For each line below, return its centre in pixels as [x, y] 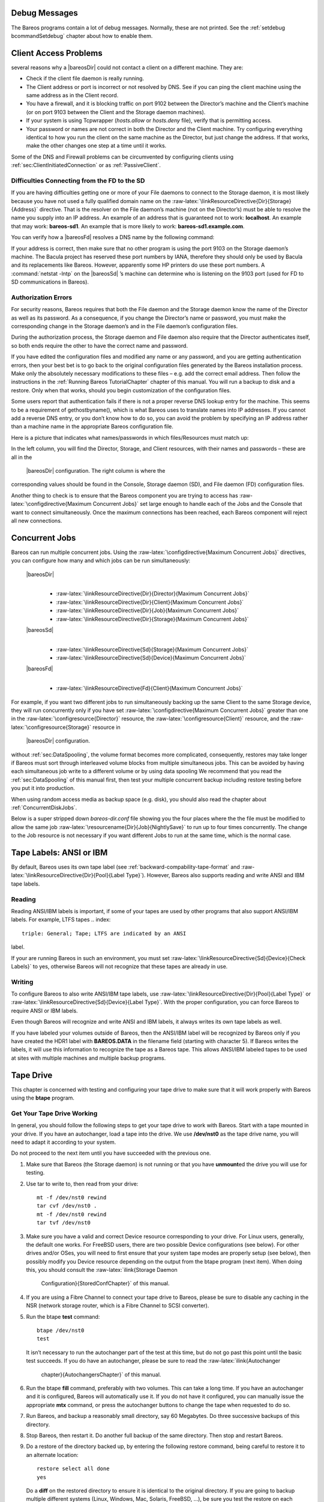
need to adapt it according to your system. [64, 1142]
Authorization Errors [42, 297]
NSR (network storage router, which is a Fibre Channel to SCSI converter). [118, 1306]
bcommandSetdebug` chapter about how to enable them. [82, 35]
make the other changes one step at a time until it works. [96, 146]
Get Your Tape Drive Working [54, 1113]
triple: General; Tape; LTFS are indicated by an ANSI [104, 933]
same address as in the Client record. [72, 95]
